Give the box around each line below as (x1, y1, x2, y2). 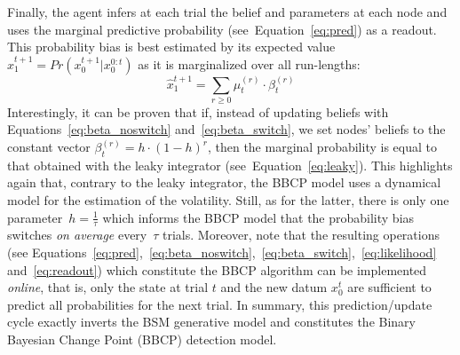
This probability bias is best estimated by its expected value (7, 37, 336, 56)
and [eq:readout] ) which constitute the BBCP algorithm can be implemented (7, 260, 427, 279)
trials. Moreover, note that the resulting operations (163, 225, 440, 244)
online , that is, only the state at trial (7, 278, 209, 296)
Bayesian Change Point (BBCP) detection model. (7, 329, 277, 348)
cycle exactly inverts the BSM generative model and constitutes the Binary (7, 312, 416, 331)
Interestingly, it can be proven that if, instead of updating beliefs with (7, 102, 389, 121)
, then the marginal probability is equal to (207, 138, 437, 156)
